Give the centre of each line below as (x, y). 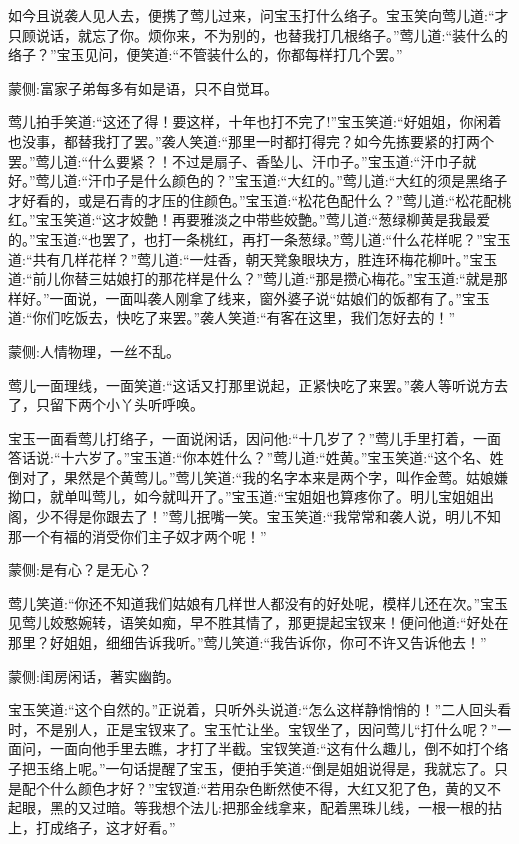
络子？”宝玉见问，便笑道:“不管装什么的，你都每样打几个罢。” (205, 54)
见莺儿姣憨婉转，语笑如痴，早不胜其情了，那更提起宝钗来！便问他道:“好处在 (258, 622)
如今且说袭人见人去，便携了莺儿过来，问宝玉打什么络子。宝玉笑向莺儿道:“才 (258, 15)
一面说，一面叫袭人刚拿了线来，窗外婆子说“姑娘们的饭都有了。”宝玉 (269, 297)
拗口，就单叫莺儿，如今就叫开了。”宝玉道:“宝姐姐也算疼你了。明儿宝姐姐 (244, 496)
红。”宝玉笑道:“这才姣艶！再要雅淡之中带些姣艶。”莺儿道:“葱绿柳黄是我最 (242, 219)
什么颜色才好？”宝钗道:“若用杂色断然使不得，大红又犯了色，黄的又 (268, 787)
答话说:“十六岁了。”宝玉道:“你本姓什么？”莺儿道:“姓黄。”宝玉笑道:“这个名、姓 (256, 457)
